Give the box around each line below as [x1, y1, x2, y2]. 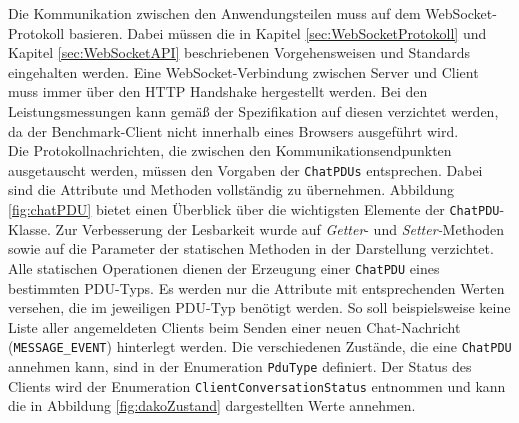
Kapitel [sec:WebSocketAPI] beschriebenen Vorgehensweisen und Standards [8, 42, 470, 63]
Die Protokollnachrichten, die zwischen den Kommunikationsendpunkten [8, 140, 452, 161]
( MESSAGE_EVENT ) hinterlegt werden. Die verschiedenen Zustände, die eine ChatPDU [8, 336, 512, 357]
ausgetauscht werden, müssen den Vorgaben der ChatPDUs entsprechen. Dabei [8, 159, 483, 180]
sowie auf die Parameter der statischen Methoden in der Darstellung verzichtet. [8, 238, 494, 259]
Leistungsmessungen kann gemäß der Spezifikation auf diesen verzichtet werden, [8, 100, 499, 121]
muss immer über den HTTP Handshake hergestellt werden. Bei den [8, 81, 428, 102]
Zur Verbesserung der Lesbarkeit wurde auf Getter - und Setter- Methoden [55, 218, 505, 239]
